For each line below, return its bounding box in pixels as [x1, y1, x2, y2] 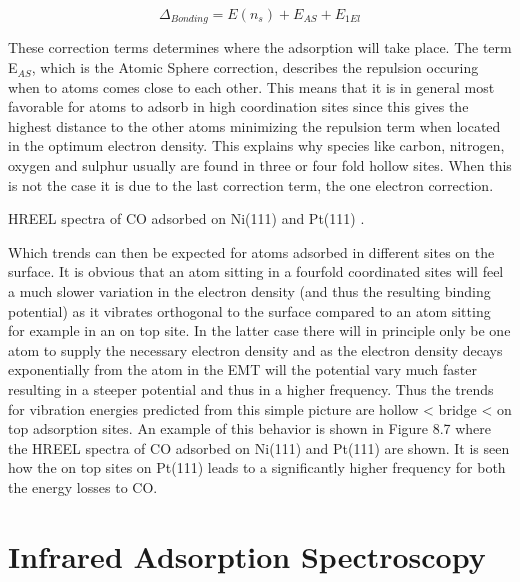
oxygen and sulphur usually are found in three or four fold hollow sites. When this [8, 155, 512, 176]
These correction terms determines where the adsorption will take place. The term [8, 37, 512, 58]
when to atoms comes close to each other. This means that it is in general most [8, 76, 495, 97]
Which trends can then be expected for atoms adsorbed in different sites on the [8, 241, 495, 262]
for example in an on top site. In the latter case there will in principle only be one [8, 320, 511, 341]
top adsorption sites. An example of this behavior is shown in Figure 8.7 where [8, 418, 492, 439]
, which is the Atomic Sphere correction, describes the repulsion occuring [31, 57, 479, 78]
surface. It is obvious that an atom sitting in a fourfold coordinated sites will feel [8, 261, 504, 282]
